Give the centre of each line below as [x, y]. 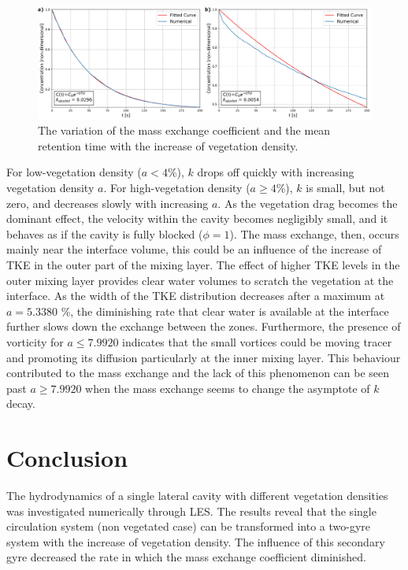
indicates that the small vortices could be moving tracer [257, 341]
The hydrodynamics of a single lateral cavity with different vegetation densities [197, 496]
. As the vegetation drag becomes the [308, 203]
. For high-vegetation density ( [177, 188]
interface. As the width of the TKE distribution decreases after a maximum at [196, 296]
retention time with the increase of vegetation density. [168, 145]
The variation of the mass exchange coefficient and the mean [184, 130]
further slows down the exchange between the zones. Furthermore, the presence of [204, 326]
